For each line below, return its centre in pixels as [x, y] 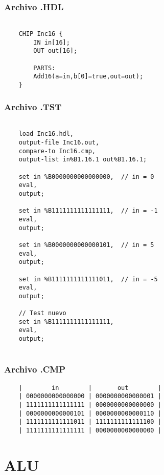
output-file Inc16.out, [59, 142]
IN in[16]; [52, 42]
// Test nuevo [42, 313]
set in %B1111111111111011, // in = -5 [88, 279]
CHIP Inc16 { [41, 34]
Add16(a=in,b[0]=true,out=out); [88, 77]
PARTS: [44, 68]
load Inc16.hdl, [46, 134]
